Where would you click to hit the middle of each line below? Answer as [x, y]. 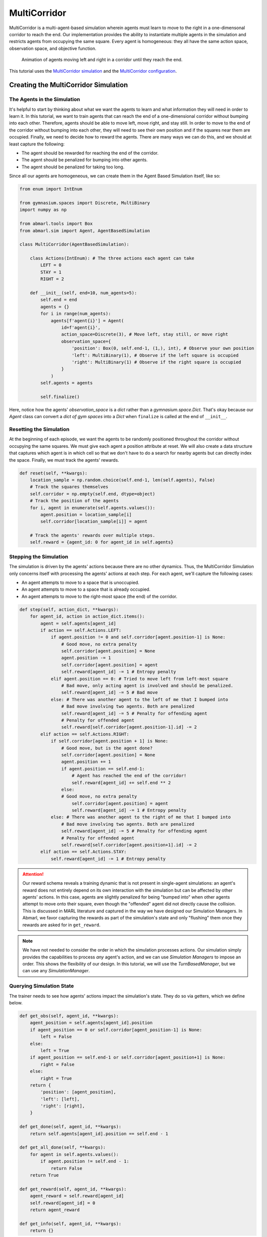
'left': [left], [60, 1099]
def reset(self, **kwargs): [53, 473]
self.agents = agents [67, 383]
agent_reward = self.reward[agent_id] [77, 1196]
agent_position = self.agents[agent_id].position [91, 1023]
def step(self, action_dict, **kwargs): [69, 609]
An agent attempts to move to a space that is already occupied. [86, 589]
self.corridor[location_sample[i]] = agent [94, 522]
